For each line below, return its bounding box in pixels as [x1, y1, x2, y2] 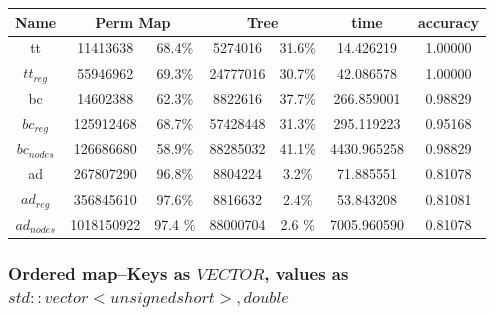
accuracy [417, 11, 480, 32]
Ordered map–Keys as [8, 260, 191, 285]
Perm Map [95, 11, 171, 32]
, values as [264, 260, 349, 285]
